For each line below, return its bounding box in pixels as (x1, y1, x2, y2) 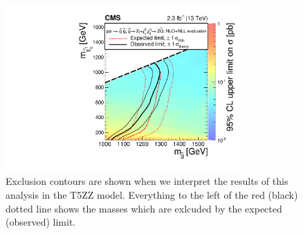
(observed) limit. (6, 215, 76, 229)
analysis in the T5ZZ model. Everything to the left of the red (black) (6, 187, 298, 201)
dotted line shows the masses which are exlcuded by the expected (6, 201, 282, 215)
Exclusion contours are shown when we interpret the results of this (6, 174, 288, 188)
